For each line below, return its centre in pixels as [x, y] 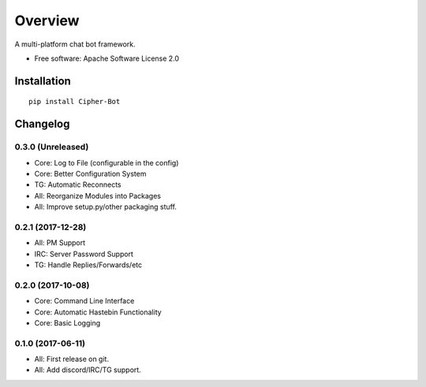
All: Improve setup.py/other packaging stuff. [106, 207]
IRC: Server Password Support [84, 254]
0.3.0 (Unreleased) [52, 147]
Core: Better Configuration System [90, 173]
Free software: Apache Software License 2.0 [107, 58]
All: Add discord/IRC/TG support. [88, 370]
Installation [43, 81]
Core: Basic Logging [67, 322]
